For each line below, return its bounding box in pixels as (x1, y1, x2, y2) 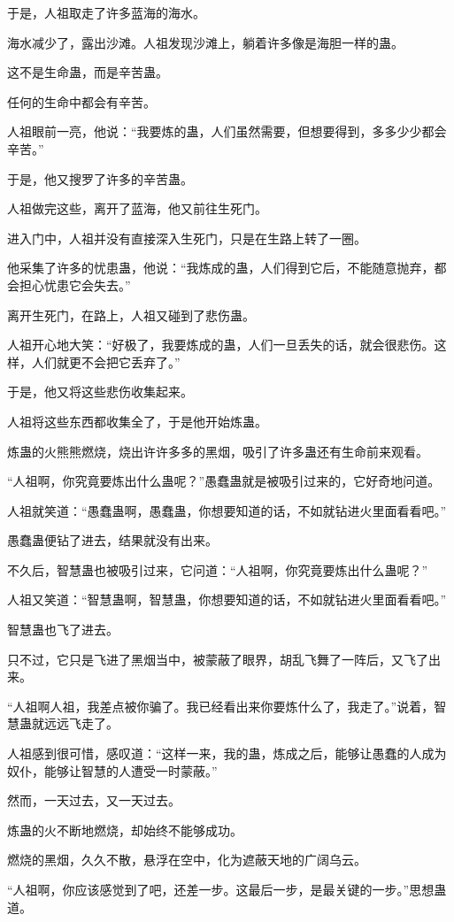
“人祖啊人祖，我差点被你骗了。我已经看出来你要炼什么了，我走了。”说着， (7, 696, 435, 715)
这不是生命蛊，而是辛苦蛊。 (7, 63, 168, 81)
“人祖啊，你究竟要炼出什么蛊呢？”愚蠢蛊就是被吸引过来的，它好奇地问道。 (7, 472, 441, 490)
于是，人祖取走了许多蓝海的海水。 (7, 4, 205, 21)
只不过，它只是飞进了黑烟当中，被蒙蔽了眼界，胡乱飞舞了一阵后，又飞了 (7, 649, 428, 668)
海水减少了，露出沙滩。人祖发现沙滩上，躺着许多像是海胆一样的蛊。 (7, 33, 404, 51)
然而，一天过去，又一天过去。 (7, 791, 181, 810)
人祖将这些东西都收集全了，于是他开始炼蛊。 (7, 411, 267, 430)
